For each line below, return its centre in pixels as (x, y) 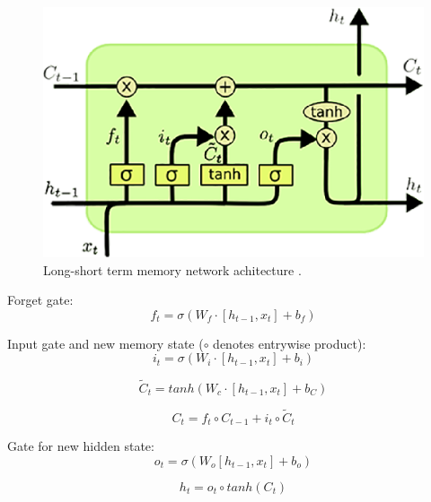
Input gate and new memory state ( (106, 343)
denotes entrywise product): (290, 343)
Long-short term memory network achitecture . (172, 269)
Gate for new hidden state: (81, 446)
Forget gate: (40, 300)
